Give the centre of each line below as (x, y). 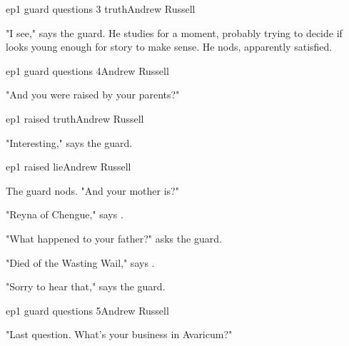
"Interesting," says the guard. (69, 142)
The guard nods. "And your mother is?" (92, 190)
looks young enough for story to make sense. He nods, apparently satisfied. (169, 47)
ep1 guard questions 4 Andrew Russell (87, 70)
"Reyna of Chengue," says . (65, 214)
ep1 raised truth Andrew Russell (75, 118)
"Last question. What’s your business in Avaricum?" (119, 334)
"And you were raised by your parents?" (93, 95)
